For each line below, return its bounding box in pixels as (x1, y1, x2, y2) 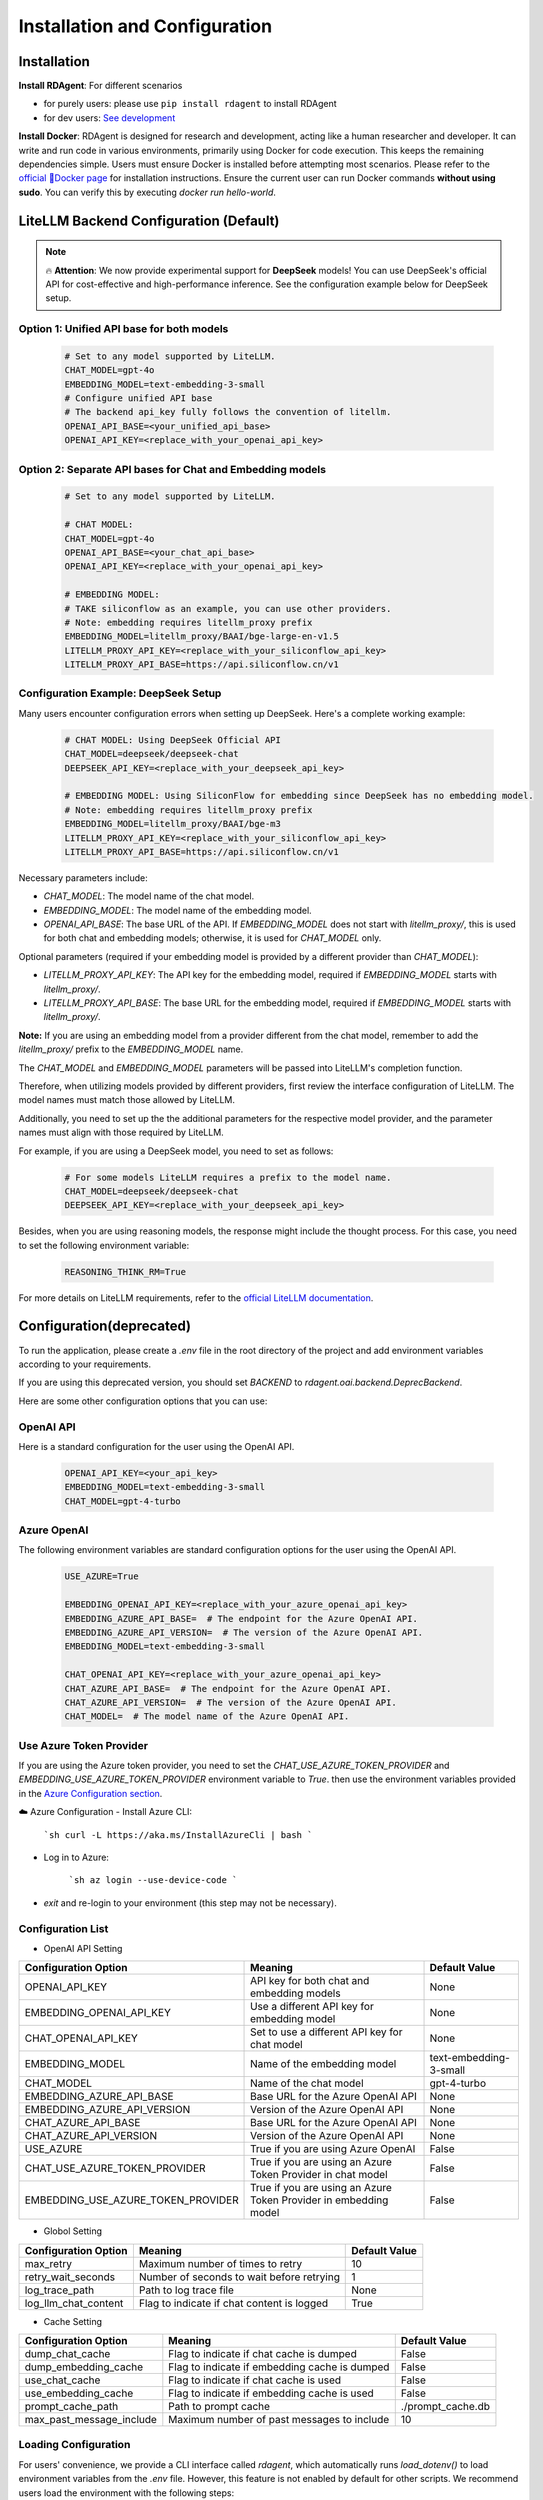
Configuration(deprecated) (18, 1318, 192, 1335)
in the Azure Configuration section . (18, 1787, 163, 1799)
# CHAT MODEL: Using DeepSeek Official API (64, 734, 282, 745)
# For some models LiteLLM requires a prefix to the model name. (64, 1171, 392, 1183)
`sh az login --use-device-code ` (68, 1875, 238, 1886)
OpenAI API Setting (43, 1942, 123, 1954)
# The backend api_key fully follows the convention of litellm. (64, 406, 392, 418)
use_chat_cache (24, 2373, 101, 2387)
